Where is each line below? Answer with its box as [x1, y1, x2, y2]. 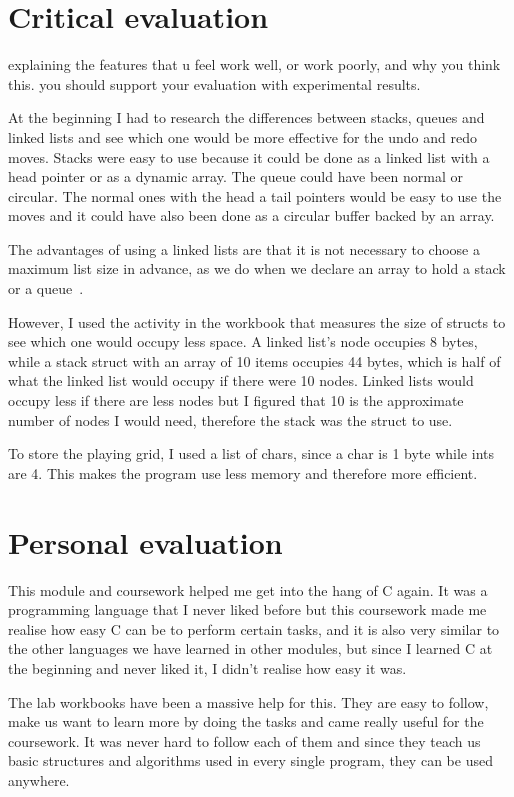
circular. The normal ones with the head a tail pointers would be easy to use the [8, 185, 502, 206]
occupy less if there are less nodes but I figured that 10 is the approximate [8, 390, 464, 411]
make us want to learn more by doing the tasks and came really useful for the [8, 711, 484, 732]
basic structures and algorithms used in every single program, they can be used [8, 750, 493, 771]
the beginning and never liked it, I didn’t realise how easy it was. [8, 657, 407, 678]
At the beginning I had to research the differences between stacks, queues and [8, 107, 485, 128]
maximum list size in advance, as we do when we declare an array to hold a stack [8, 258, 506, 279]
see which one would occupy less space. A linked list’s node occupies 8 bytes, [8, 331, 478, 352]
